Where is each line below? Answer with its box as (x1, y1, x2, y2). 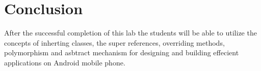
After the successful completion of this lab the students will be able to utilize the (4, 27, 257, 38)
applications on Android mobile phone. (4, 57, 125, 67)
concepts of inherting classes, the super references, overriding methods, (4, 37, 225, 48)
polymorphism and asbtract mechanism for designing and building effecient (4, 47, 239, 58)
